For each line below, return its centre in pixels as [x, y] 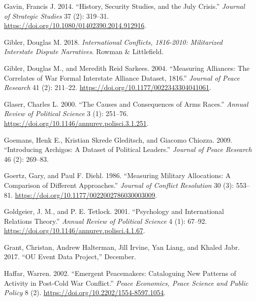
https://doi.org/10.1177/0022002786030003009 [85, 195]
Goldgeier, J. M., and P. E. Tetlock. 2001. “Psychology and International [114, 211]
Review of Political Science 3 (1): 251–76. [66, 113]
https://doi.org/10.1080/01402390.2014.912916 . [75, 25]
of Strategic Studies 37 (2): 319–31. [57, 15]
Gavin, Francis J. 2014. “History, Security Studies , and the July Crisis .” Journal [125, 6]
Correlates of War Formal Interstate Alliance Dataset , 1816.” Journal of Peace [122, 77]
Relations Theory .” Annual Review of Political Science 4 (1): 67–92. [106, 221]
